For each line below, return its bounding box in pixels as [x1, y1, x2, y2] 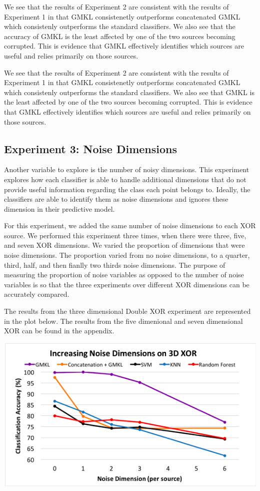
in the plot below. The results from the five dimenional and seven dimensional [4, 315, 243, 326]
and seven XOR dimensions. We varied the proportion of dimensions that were [4, 240, 245, 250]
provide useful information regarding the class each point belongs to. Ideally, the [4, 184, 250, 194]
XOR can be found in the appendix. [4, 325, 114, 336]
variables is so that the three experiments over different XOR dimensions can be [4, 279, 249, 289]
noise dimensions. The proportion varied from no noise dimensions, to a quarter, [4, 250, 250, 260]
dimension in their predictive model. [4, 203, 115, 214]
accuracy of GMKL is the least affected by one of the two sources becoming [4, 31, 235, 41]
